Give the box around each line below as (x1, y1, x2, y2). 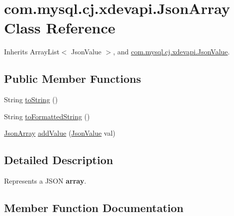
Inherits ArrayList (4, 46, 59, 57)
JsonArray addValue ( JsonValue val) (4, 128, 115, 138)
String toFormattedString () (4, 111, 90, 121)
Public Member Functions (4, 71, 141, 86)
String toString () (4, 94, 58, 105)
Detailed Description (4, 152, 113, 168)
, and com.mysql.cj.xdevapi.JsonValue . (113, 46, 230, 57)
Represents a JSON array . (4, 176, 86, 186)
